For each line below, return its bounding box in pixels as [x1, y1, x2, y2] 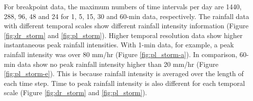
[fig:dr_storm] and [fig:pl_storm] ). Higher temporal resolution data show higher [4, 30, 243, 40]
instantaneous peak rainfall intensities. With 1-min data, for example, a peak [4, 40, 234, 50]
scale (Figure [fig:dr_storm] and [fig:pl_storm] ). [4, 87, 147, 98]
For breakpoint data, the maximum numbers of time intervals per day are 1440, [4, 1, 242, 11]
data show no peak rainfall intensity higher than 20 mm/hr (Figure [17, 59, 218, 69]
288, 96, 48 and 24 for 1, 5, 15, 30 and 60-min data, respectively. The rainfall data [4, 11, 250, 21]
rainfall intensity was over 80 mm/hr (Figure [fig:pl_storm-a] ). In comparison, [4, 49, 237, 59]
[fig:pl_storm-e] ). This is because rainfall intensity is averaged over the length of [4, 68, 244, 79]
